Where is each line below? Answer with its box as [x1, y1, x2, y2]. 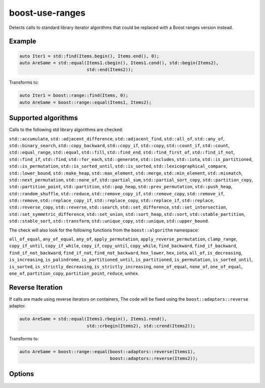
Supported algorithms [9, 114, 78, 122]
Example [9, 37, 36, 46]
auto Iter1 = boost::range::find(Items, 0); [19, 93, 129, 98]
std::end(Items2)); [86, 67, 133, 73]
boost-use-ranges [9, 7, 86, 18]
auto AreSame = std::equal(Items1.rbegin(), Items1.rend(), [19, 316, 167, 322]
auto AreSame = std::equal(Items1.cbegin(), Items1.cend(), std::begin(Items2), [19, 60, 219, 66]
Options [9, 370, 34, 378]
